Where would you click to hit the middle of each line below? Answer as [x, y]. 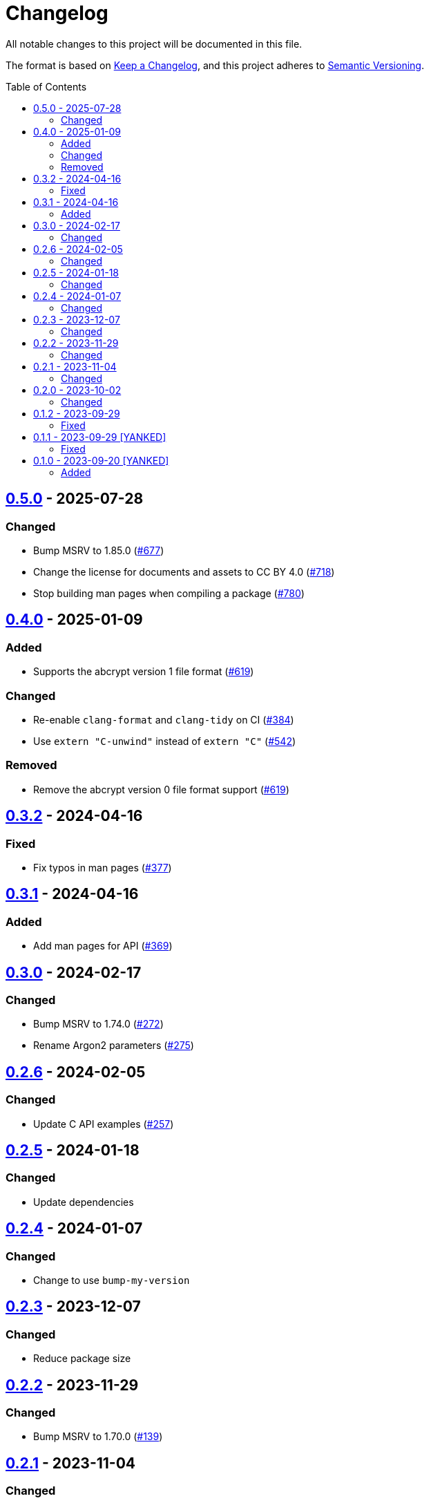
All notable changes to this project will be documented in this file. [154, 44]
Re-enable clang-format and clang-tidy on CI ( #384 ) [164, 719]
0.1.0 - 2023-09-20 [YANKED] [101, 460]
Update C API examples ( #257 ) [104, 1124]
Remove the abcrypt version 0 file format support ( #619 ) [161, 789]
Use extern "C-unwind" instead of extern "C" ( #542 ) [165, 741]
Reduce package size [82, 1359]
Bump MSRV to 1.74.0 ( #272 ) [98, 1024]
